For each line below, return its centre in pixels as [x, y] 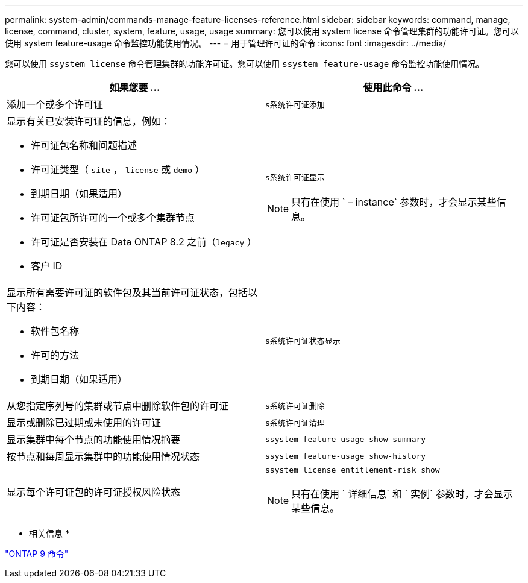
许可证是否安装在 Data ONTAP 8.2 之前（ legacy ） [144, 242]
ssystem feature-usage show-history [346, 456]
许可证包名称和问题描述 [84, 145]
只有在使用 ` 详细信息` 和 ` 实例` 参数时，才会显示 [402, 494]
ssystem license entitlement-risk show [353, 470]
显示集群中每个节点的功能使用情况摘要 [94, 440]
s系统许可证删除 [295, 406]
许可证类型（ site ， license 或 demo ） [118, 169]
